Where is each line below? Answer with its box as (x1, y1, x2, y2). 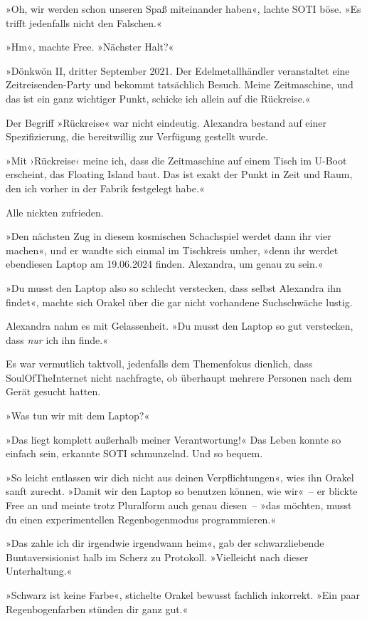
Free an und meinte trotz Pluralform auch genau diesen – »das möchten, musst (6, 498, 352, 513)
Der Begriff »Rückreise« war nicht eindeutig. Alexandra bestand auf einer (6, 115, 326, 130)
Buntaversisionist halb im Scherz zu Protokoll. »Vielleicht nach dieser (6, 549, 309, 564)
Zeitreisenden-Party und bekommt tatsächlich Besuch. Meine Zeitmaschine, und (6, 77, 353, 92)
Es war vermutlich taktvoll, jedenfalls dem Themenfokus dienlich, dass (6, 356, 313, 371)
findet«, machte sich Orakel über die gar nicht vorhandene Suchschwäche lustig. (6, 294, 353, 309)
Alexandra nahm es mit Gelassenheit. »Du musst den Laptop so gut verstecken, (6, 318, 353, 333)
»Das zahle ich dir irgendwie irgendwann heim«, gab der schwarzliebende (6, 536, 324, 550)
